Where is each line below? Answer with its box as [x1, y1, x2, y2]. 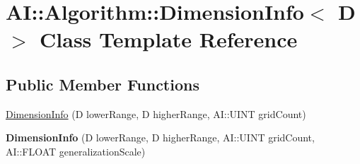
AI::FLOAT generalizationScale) [6, 143, 146, 158]
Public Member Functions [6, 73, 199, 95]
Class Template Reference [40, 25, 298, 54]
